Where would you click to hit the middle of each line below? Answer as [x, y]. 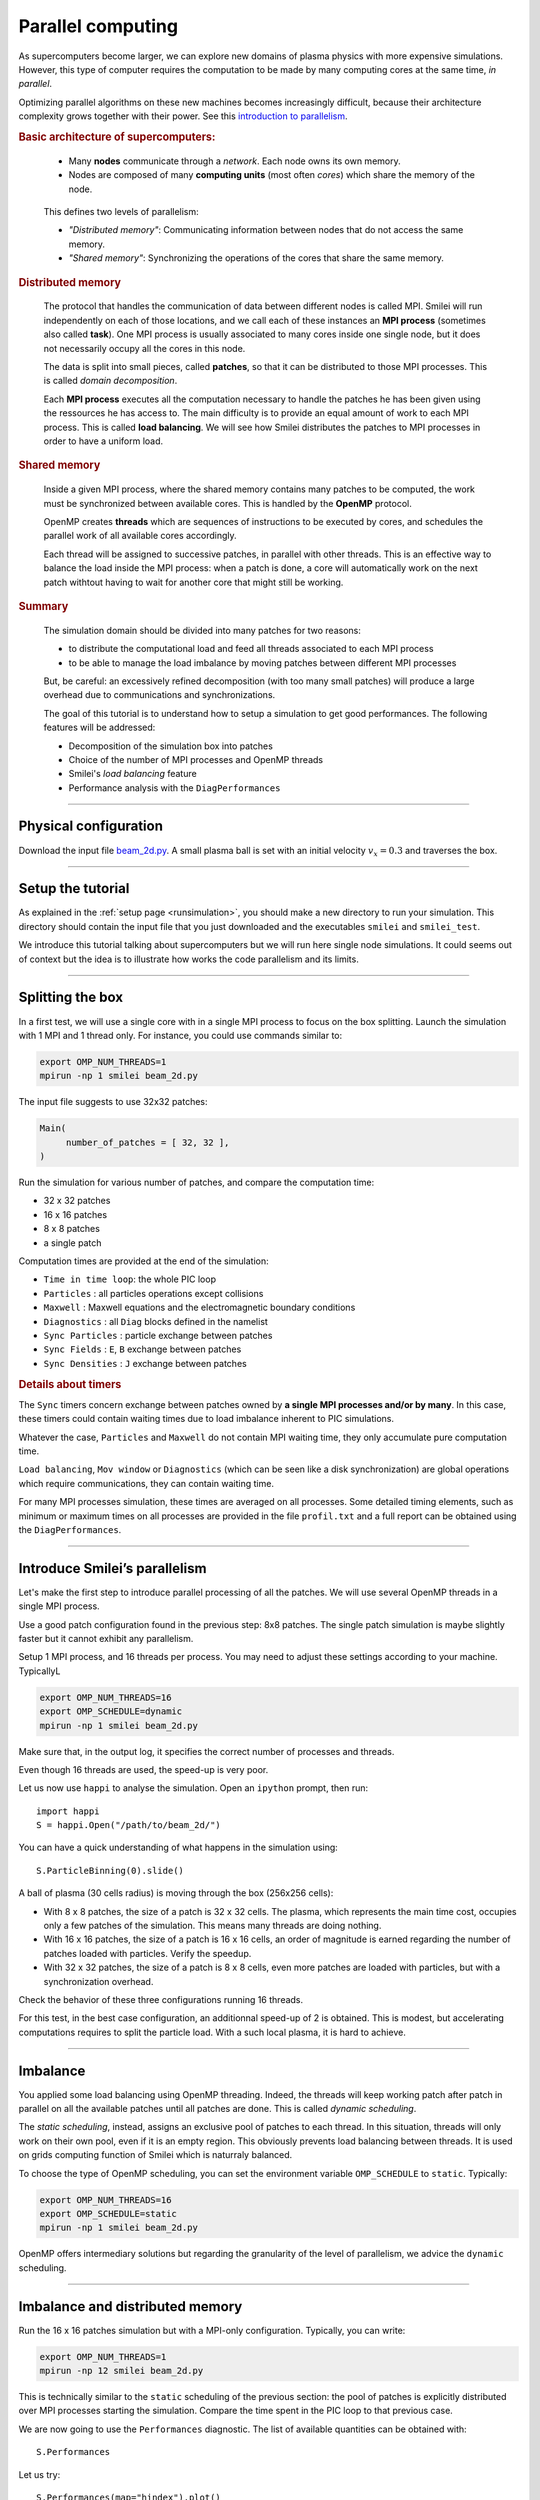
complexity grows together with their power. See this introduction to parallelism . [183, 116]
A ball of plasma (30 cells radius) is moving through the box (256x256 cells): [176, 1893]
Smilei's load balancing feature [132, 774]
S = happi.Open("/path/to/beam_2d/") [129, 1825]
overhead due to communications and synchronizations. [159, 695]
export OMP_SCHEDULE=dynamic [111, 1711]
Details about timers [70, 1384]
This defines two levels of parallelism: [121, 211]
